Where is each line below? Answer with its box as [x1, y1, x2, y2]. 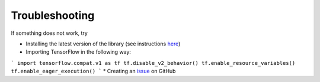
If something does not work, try [11, 29, 88, 37]
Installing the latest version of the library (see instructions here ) [25, 40, 181, 47]
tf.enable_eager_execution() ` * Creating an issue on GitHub [11, 68, 176, 75]
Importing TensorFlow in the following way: [25, 48, 132, 55]
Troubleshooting [11, 9, 95, 22]
